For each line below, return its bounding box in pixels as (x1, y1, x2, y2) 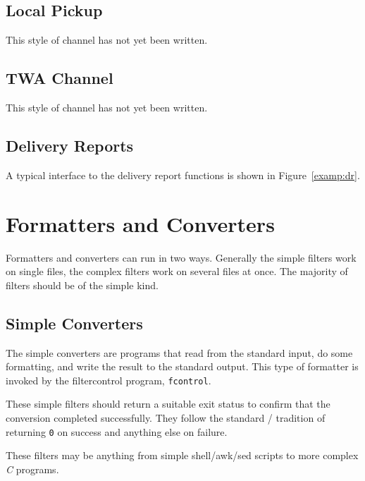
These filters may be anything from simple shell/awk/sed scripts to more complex (6, 448, 359, 463)
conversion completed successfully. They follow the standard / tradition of (6, 410, 326, 425)
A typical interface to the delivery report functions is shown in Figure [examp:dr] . (6, 167, 360, 182)
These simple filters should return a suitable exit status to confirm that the (6, 396, 330, 411)
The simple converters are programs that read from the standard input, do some (6, 345, 353, 360)
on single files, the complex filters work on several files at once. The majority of (6, 264, 348, 279)
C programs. (6, 461, 59, 476)
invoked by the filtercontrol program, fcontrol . (6, 372, 211, 387)
